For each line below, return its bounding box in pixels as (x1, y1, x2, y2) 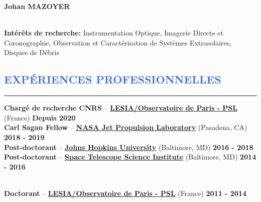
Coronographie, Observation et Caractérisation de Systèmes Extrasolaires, (4, 37, 232, 47)
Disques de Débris (4, 47, 59, 57)
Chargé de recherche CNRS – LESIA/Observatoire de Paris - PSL (4, 102, 237, 113)
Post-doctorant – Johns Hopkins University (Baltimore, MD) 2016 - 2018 (4, 141, 253, 152)
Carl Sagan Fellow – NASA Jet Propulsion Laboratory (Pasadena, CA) (4, 122, 247, 132)
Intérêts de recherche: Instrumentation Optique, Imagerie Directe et (4, 27, 223, 38)
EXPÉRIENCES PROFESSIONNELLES (4, 71, 221, 87)
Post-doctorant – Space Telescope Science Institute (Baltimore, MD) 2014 (4, 151, 256, 162)
